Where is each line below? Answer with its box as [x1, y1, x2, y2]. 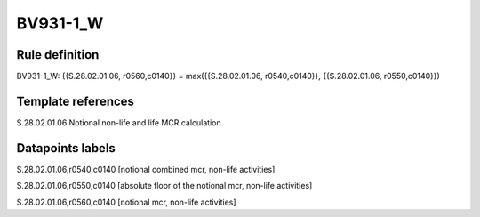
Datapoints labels [16, 141, 116, 156]
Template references [16, 93, 135, 108]
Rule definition [16, 47, 100, 62]
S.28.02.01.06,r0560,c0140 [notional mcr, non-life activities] [16, 197, 236, 207]
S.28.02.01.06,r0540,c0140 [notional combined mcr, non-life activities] [16, 164, 276, 174]
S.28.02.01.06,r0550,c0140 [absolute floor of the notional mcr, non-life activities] [16, 181, 313, 191]
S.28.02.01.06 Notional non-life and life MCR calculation [16, 117, 221, 128]
